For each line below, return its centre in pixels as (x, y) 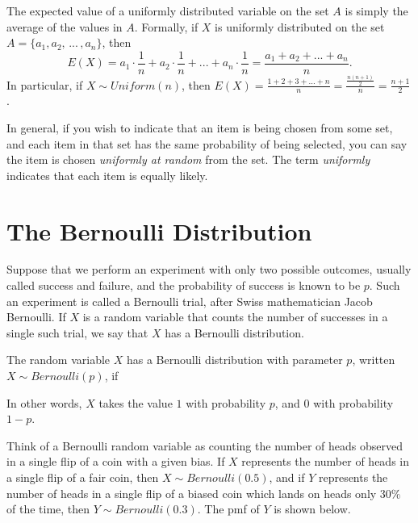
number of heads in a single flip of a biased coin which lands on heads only (192, 493)
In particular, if (45, 84)
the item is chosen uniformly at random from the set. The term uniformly (188, 159)
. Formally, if (166, 26)
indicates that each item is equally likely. (107, 175)
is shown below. (312, 509)
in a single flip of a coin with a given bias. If (116, 461)
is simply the (376, 10)
